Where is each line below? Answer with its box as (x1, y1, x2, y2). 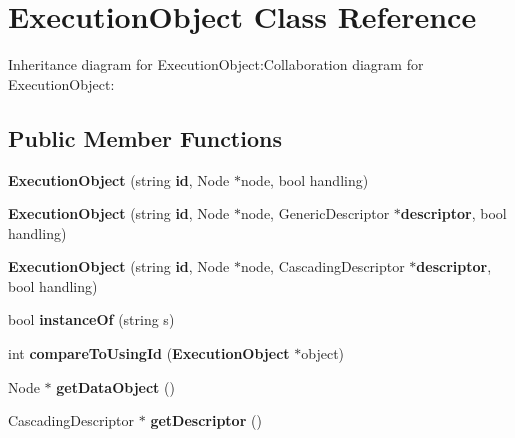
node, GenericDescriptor (240, 203, 390, 224)
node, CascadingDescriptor (240, 256, 405, 277)
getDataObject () (56, 376, 175, 397)
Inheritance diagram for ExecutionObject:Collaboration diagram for (8, 54, 424, 75)
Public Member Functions (8, 122, 282, 153)
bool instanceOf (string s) (8, 309, 175, 330)
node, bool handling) (240, 169, 369, 190)
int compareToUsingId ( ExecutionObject (8, 343, 290, 364)
